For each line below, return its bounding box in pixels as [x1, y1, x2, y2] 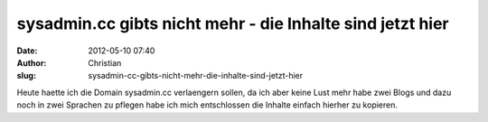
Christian [88, 57, 122, 68]
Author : [16, 57, 47, 68]
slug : [16, 70, 36, 81]
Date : [16, 45, 38, 56]
